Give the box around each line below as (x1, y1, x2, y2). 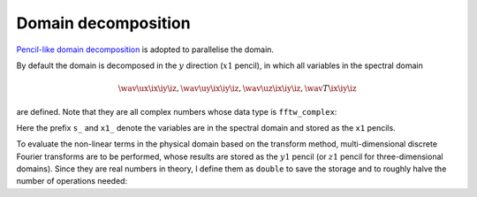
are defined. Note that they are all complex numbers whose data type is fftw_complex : (16, 106, 337, 117)
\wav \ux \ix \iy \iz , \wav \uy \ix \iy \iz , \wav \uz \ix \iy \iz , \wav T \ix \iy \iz (117, 84, 357, 94)
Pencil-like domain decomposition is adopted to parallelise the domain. (16, 44, 274, 55)
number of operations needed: (16, 176, 128, 186)
